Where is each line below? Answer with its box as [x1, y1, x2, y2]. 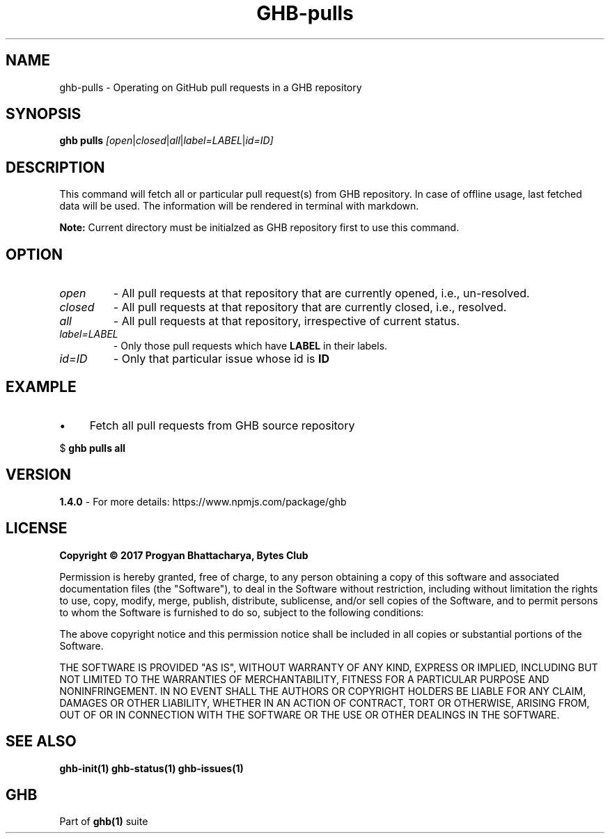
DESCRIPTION [6, 158, 105, 176]
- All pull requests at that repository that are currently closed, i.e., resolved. [113, 300, 507, 315]
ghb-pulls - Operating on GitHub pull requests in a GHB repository [59, 81, 362, 93]
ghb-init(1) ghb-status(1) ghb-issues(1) [59, 762, 244, 774]
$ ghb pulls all [59, 441, 126, 454]
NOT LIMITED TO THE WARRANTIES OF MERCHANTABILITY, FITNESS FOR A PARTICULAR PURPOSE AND [59, 673, 549, 685]
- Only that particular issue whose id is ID [113, 352, 330, 366]
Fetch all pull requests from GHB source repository [89, 418, 355, 432]
